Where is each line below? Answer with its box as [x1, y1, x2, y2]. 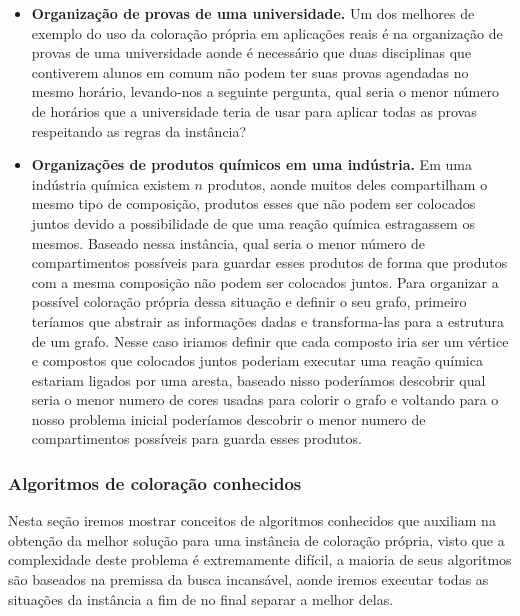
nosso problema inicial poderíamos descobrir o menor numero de [31, 408, 426, 429]
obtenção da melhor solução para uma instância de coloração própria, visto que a [8, 529, 505, 550]
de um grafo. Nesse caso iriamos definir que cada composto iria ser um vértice [31, 330, 509, 351]
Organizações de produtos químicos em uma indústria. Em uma [31, 154, 472, 175]
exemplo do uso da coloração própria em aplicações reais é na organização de [31, 22, 503, 43]
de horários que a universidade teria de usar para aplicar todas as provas [31, 100, 477, 121]
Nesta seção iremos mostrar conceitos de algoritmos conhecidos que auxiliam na [8, 510, 496, 531]
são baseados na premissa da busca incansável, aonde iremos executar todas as [8, 569, 489, 590]
